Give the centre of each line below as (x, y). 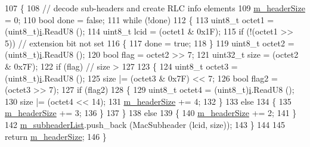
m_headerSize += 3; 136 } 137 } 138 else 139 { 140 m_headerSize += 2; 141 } (151, 113)
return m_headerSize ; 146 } (56, 136)
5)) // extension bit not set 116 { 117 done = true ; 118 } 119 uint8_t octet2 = (150, 43)
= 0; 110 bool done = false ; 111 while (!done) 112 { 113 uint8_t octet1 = (139, 19)
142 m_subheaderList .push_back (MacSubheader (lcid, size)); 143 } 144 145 (145, 124)
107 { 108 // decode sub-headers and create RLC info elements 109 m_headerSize (155, 8)
